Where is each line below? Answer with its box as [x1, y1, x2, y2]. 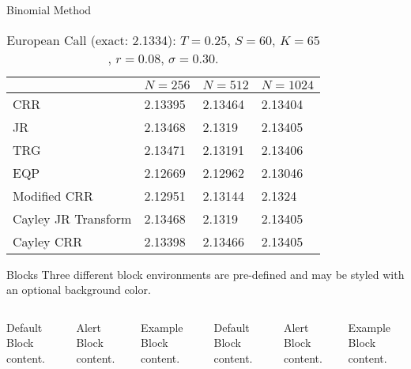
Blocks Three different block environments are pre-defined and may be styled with [6, 265, 405, 282]
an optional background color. [6, 281, 151, 298]
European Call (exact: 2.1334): [6, 30, 176, 49]
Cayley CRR [13, 232, 82, 250]
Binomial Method [6, 2, 92, 17]
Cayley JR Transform [13, 209, 132, 228]
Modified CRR [13, 186, 93, 205]
